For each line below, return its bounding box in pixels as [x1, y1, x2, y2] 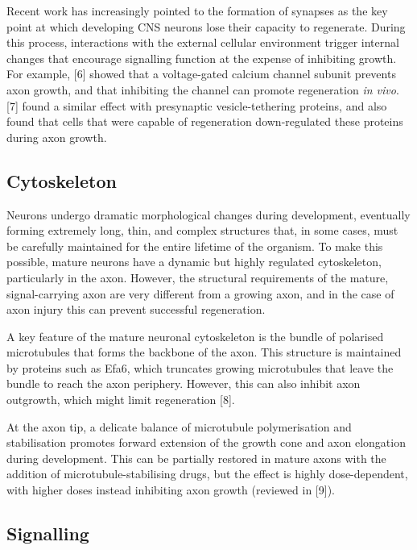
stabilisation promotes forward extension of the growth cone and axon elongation [6, 434, 406, 451]
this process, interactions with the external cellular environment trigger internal [6, 34, 399, 51]
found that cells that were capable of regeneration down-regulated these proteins [6, 113, 403, 130]
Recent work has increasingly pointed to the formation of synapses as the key [6, 2, 388, 19]
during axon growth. [6, 128, 107, 145]
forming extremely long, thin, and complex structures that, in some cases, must [6, 222, 398, 239]
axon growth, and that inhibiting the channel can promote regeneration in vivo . [6, 81, 399, 98]
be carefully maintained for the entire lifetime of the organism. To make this [6, 237, 383, 254]
